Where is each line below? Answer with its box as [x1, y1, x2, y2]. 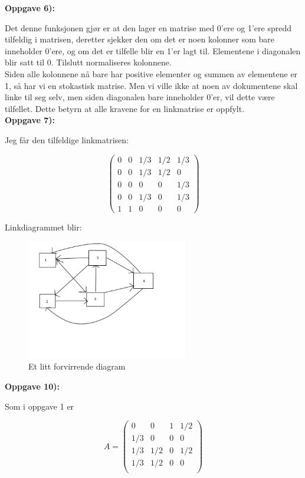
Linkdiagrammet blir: [5, 220, 82, 233]
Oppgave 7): [5, 114, 55, 126]
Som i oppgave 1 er [5, 400, 74, 412]
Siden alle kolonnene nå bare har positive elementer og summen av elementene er [5, 67, 298, 80]
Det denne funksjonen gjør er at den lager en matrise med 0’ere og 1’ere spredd [5, 21, 292, 34]
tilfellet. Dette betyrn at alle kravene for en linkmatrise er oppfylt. [5, 102, 245, 114]
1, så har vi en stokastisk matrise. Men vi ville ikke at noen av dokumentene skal [5, 79, 298, 91]
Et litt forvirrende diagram [28, 360, 126, 372]
